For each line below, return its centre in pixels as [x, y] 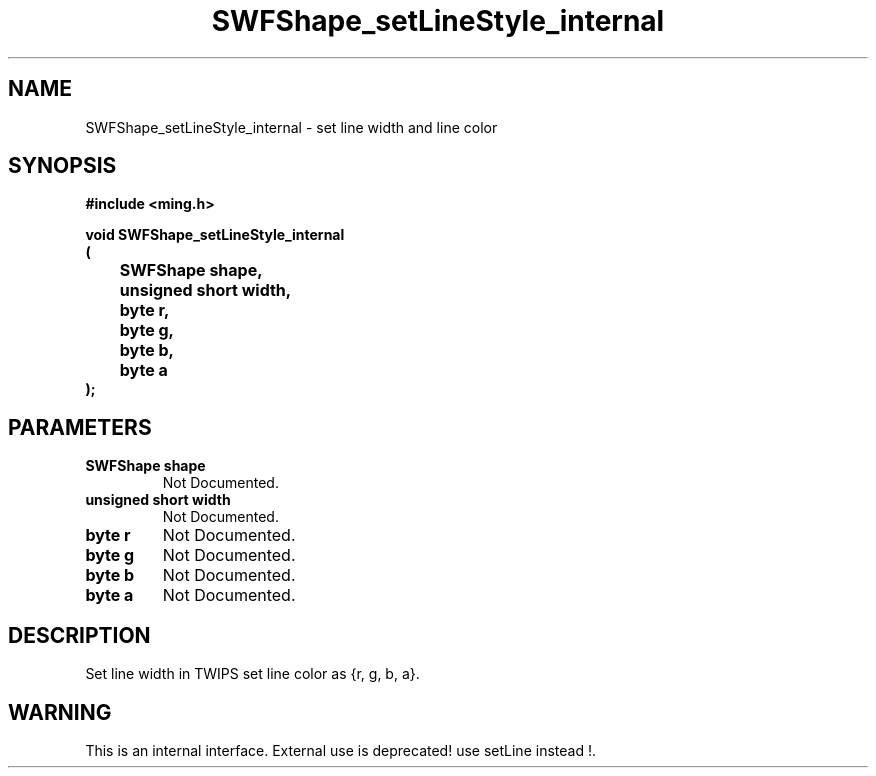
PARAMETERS [80, 427]
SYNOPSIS [62, 166]
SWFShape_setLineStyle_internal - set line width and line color [291, 127]
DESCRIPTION [79, 635]
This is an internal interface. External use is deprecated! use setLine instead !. [340, 750]
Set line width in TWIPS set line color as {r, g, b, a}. [252, 674]
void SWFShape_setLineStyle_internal [215, 235]
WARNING [60, 712]
